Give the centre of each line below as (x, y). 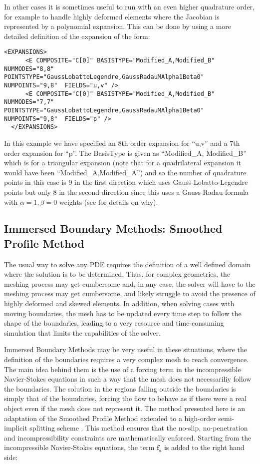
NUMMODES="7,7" (29, 102)
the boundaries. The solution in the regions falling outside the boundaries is (120, 388)
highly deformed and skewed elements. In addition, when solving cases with (119, 303)
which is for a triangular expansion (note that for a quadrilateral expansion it (123, 163)
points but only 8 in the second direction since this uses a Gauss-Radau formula (126, 192)
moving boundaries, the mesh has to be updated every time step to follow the (123, 313)
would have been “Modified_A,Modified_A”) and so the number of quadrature (125, 172)
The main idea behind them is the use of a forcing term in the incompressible (123, 369)
